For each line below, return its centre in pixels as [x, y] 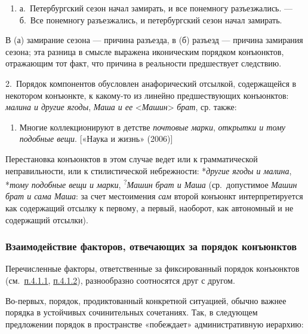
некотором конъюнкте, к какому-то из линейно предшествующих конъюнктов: [147, 95]
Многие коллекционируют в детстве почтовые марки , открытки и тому [153, 127]
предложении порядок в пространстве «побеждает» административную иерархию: [155, 324]
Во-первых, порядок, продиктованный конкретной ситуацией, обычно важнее [146, 300]
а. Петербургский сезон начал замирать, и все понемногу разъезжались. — [156, 8]
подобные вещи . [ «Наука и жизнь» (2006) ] [96, 139]
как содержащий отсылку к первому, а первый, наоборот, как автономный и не [150, 207]
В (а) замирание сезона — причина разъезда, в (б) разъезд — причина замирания [154, 40]
